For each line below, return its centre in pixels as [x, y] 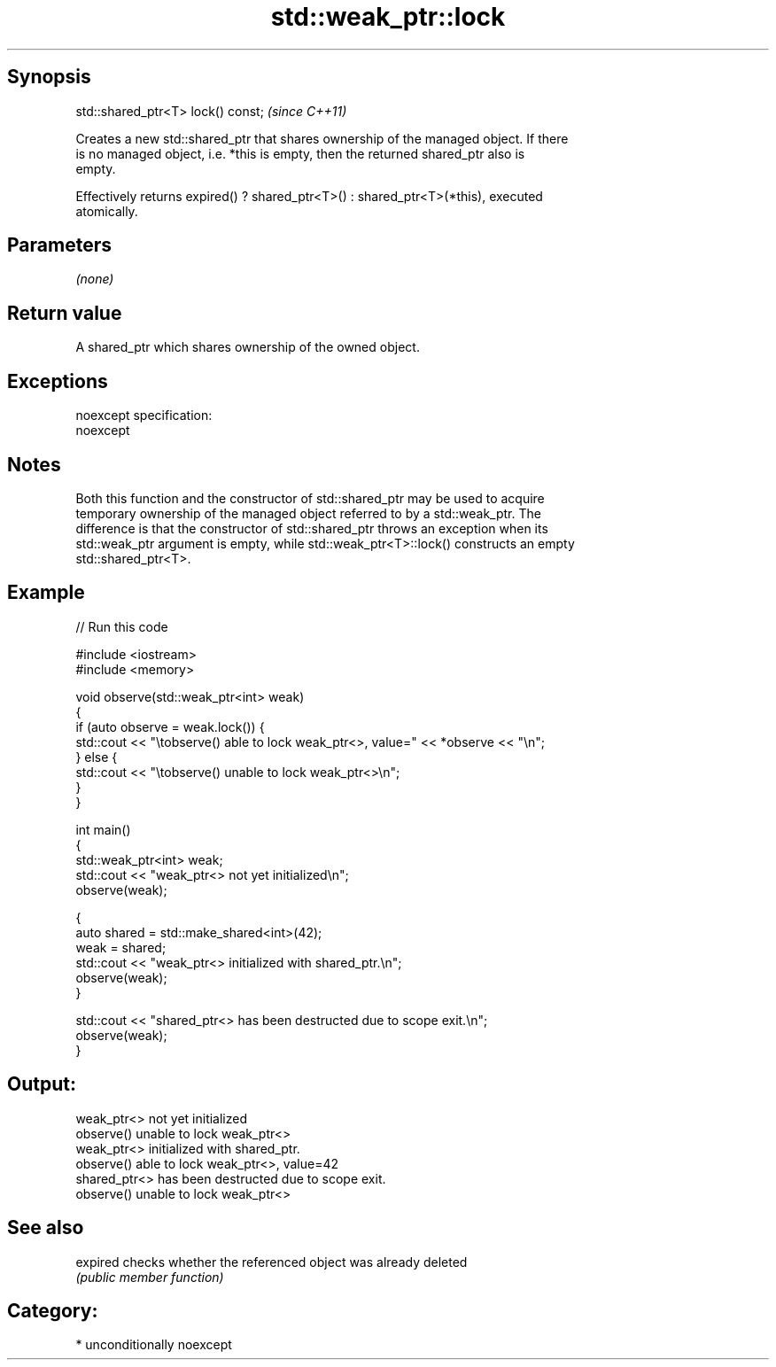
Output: [42, 1084]
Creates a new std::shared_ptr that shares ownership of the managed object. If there [322, 138]
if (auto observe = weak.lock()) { [170, 726]
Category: [53, 1310]
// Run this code [122, 626]
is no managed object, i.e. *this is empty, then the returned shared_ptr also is [300, 153]
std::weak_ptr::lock [388, 17]
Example [46, 593]
